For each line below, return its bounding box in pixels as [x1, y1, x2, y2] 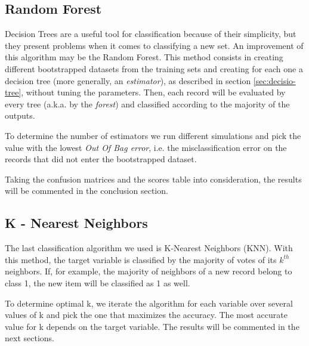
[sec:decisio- [253, 74, 296, 86]
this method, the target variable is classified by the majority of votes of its [5, 253, 277, 265]
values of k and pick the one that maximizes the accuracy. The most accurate [5, 308, 288, 321]
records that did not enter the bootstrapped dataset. [5, 153, 197, 165]
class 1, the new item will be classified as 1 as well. [5, 276, 190, 289]
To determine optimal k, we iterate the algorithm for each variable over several [5, 296, 293, 309]
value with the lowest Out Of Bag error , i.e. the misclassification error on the [5, 141, 287, 153]
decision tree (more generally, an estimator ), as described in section [5, 74, 251, 86]
